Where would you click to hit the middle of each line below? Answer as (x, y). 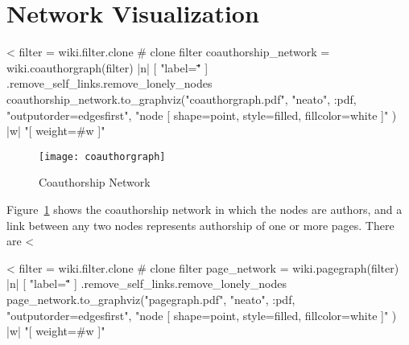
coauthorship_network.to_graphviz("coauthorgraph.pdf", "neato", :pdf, (182, 99)
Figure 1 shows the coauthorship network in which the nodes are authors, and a (204, 209)
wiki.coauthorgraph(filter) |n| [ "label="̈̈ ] (107, 67)
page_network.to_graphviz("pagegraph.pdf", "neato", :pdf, (151, 299)
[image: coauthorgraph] (102, 156)
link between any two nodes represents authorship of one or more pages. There (200, 225)
